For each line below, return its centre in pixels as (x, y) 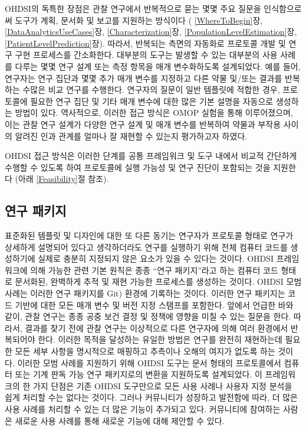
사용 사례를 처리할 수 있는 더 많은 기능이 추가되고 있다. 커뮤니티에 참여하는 (143, 409)
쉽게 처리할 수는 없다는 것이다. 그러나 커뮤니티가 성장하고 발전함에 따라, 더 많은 (151, 397)
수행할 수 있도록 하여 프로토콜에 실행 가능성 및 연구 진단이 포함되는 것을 (138, 167)
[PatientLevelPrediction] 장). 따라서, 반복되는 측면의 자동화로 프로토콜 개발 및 (145, 43)
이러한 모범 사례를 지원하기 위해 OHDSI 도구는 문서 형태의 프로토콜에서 (149, 362)
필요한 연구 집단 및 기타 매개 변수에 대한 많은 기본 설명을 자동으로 (152, 101)
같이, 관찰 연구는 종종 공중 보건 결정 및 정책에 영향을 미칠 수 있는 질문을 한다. (148, 316)
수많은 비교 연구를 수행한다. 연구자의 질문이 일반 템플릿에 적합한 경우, (151, 89)
